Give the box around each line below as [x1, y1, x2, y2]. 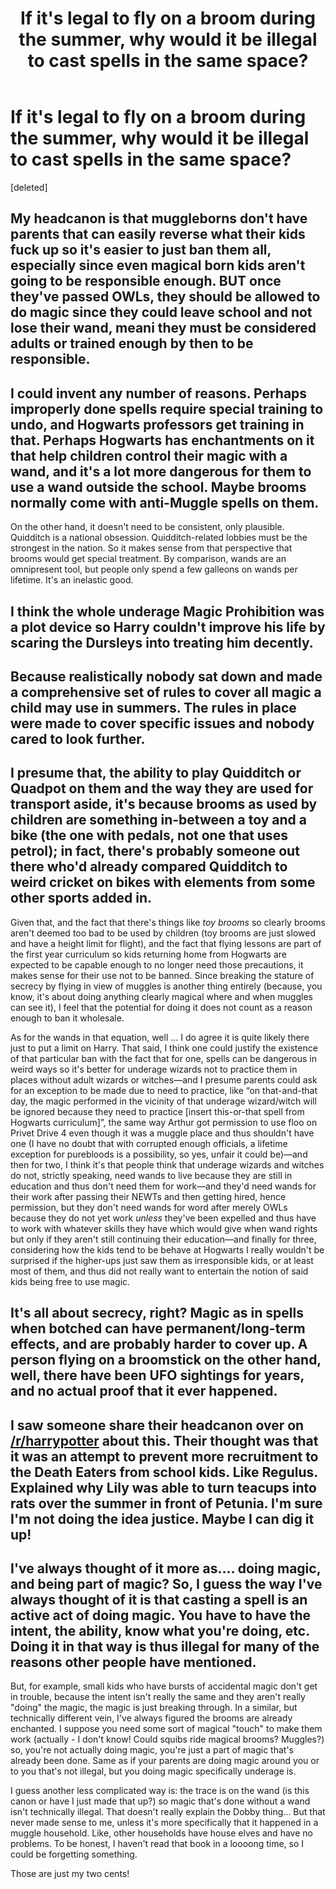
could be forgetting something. [10, 1848, 138, 1861]
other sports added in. [10, 890, 153, 907]
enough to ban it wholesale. [10, 1012, 125, 1024]
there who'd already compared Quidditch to [10, 858, 288, 876]
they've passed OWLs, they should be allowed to [10, 288, 321, 306]
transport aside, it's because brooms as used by [10, 796, 318, 813]
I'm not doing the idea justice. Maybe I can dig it [10, 1510, 315, 1527]
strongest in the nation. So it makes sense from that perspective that [10, 542, 293, 554]
